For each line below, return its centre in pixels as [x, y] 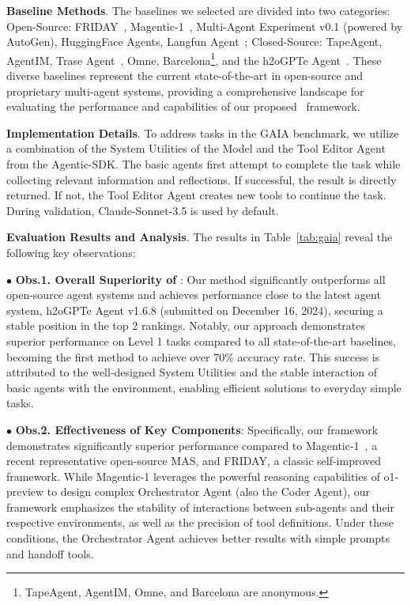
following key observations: [71, 252]
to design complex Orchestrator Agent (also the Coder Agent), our [209, 492]
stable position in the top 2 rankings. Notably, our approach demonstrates [186, 325]
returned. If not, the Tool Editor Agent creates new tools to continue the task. [196, 195]
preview [25, 492]
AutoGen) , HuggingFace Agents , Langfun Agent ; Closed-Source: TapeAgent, [194, 42]
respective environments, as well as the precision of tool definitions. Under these [200, 522]
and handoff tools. [50, 553]
